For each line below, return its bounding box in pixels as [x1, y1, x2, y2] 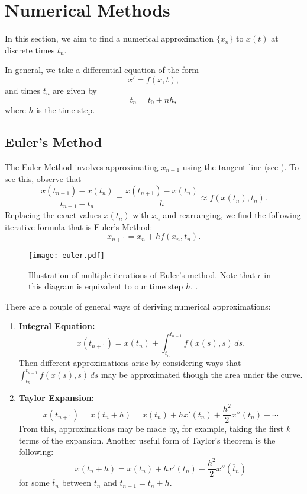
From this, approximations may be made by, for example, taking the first [18, 422, 284, 435]
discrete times [5, 43, 55, 56]
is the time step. [36, 103, 95, 116]
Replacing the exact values [5, 209, 101, 221]
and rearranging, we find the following [163, 209, 301, 221]
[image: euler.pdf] [28, 251, 105, 260]
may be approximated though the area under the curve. [101, 368, 303, 380]
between [62, 476, 92, 489]
